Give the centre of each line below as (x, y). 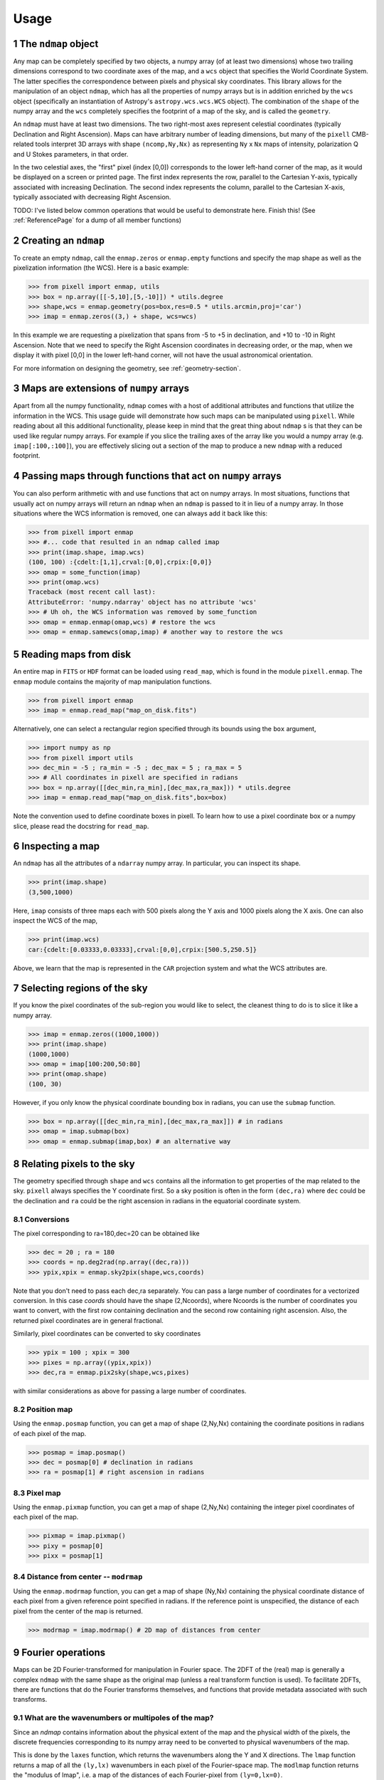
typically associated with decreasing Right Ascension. (92, 197)
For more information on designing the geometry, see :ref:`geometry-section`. (127, 368)
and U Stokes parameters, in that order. (71, 154)
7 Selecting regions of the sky (81, 989)
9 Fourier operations (59, 1653)
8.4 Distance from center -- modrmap (78, 1576)
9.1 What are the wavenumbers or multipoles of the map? (113, 1718)
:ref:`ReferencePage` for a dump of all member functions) (97, 220)
